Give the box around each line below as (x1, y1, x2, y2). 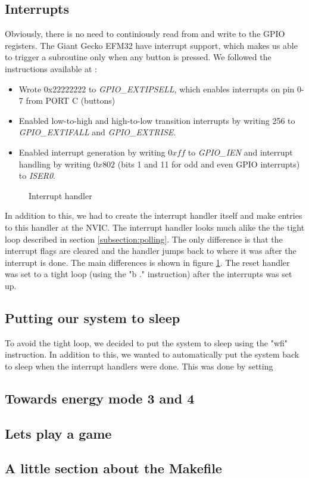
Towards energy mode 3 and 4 (5, 389, 195, 407)
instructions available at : (5, 62, 97, 75)
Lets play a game (5, 424, 112, 442)
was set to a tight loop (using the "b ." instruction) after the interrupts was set (5, 268, 292, 280)
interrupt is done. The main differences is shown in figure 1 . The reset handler (5, 256, 290, 268)
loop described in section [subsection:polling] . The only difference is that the (5, 232, 283, 245)
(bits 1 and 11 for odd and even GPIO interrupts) (117, 157, 300, 170)
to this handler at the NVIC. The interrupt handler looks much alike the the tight (5, 221, 305, 233)
